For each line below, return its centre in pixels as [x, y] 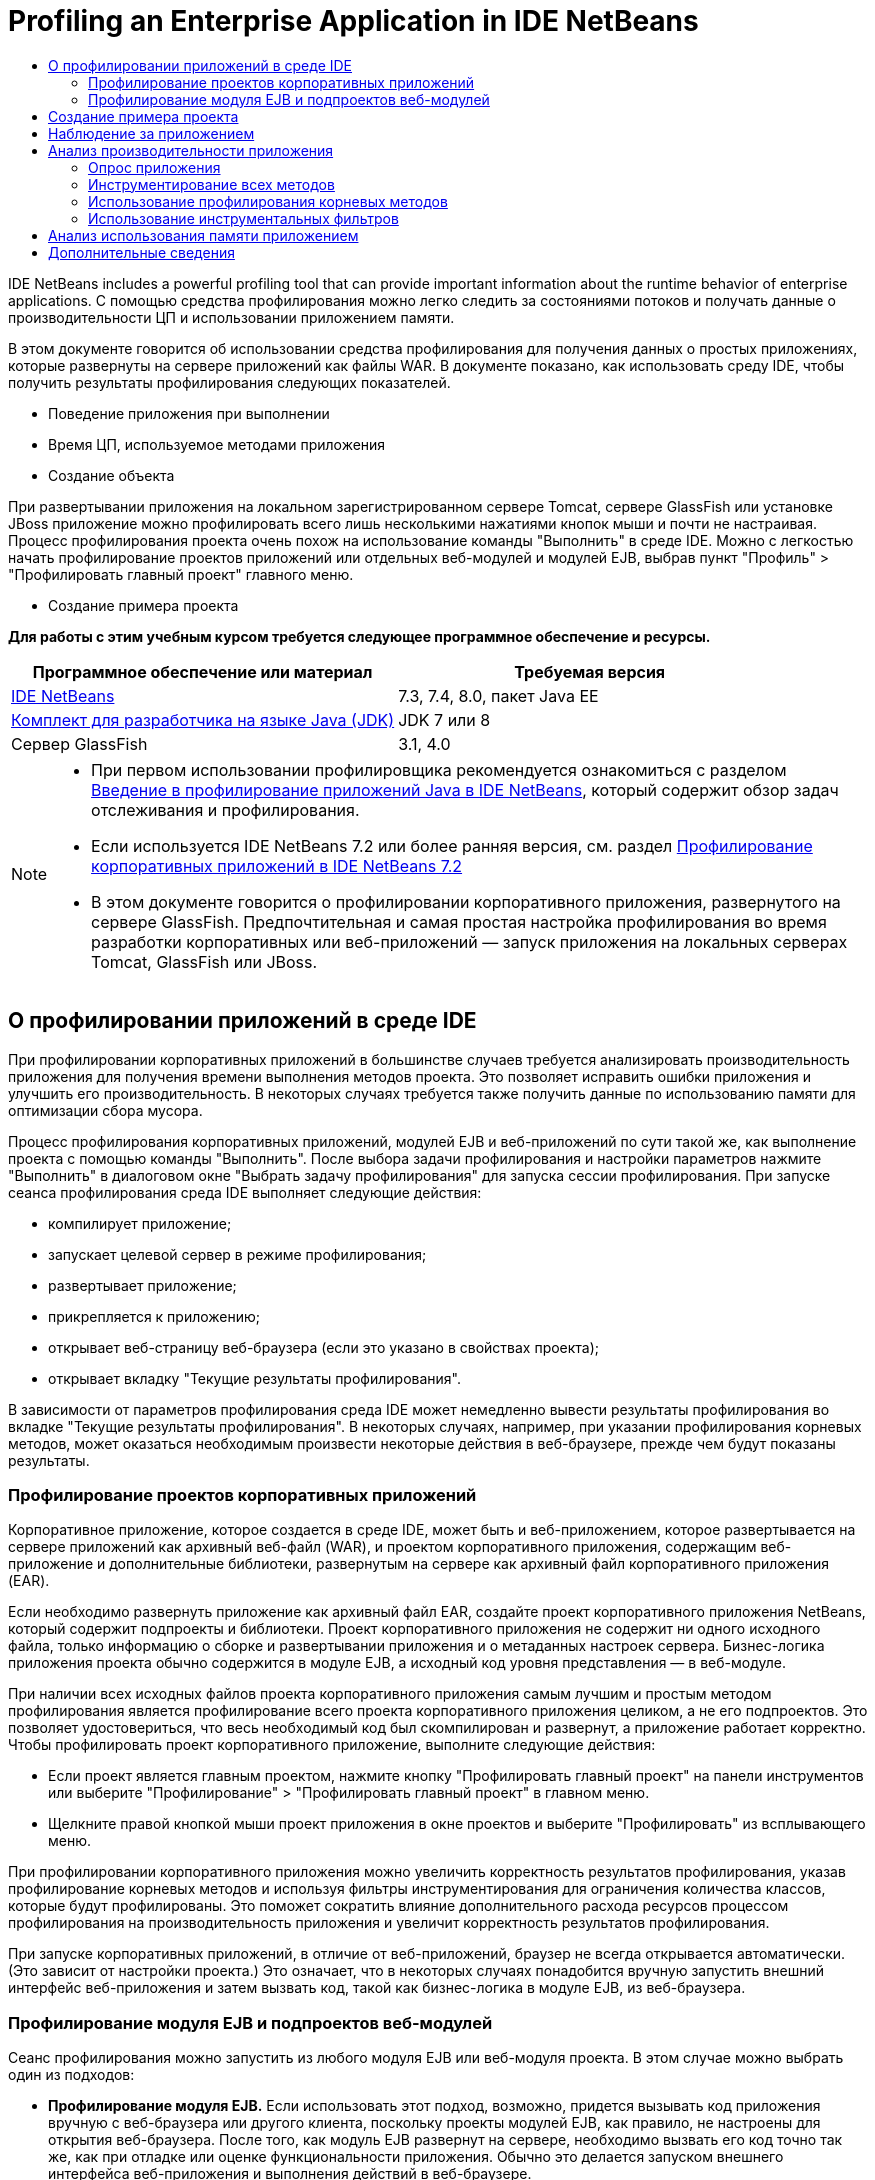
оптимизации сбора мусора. [105, 1110]
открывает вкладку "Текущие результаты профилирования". [254, 1378]
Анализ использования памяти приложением [203, 235]
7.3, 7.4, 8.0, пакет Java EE [498, 695]
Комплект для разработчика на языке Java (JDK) [203, 719]
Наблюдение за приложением [151, 133]
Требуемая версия [590, 671]
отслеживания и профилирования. [225, 809]
